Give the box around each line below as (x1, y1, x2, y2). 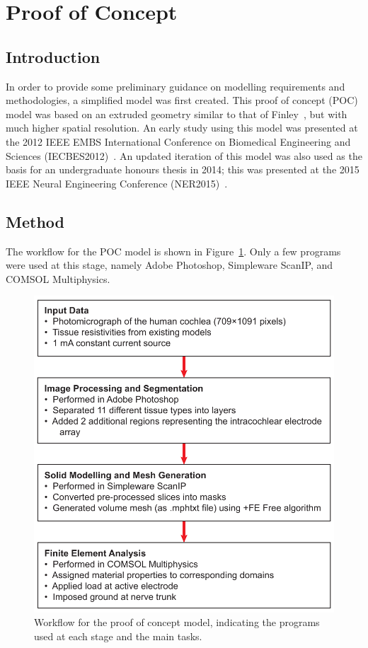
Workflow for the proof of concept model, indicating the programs (34, 615, 320, 630)
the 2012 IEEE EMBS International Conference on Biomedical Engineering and (6, 134, 351, 149)
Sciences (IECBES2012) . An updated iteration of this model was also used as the (6, 148, 362, 163)
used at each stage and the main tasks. (34, 629, 202, 644)
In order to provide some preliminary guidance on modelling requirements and (6, 79, 345, 93)
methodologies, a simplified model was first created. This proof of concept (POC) (6, 93, 358, 108)
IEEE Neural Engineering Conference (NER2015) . (6, 175, 228, 190)
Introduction (6, 45, 100, 67)
